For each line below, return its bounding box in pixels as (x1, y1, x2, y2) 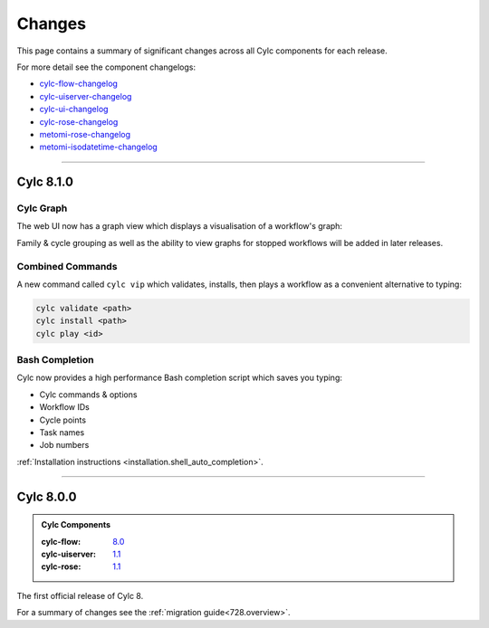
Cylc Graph (16, 202, 68, 214)
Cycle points (39, 414, 86, 425)
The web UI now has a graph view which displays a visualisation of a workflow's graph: (16, 221, 343, 232)
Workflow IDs (39, 402, 91, 413)
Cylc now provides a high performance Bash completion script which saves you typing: (16, 372, 343, 384)
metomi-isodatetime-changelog (39, 141, 158, 153)
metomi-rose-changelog (39, 128, 131, 139)
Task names (39, 427, 85, 438)
